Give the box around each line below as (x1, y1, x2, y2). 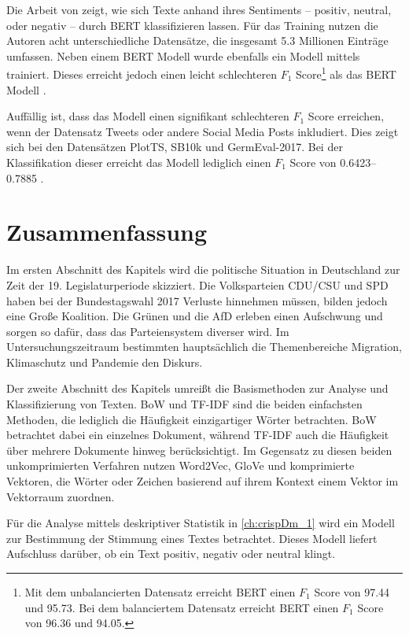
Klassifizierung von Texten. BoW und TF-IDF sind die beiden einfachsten (6, 396, 363, 412)
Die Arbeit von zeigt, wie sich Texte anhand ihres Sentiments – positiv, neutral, (6, 2, 392, 17)
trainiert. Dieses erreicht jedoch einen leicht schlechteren (6, 66, 277, 83)
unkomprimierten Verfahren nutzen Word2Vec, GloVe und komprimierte (6, 457, 355, 474)
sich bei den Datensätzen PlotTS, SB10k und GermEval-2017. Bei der (6, 138, 343, 155)
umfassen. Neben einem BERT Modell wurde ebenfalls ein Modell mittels (6, 47, 360, 64)
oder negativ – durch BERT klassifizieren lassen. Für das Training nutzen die (6, 17, 378, 33)
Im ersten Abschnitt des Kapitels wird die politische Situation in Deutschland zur (6, 261, 400, 278)
